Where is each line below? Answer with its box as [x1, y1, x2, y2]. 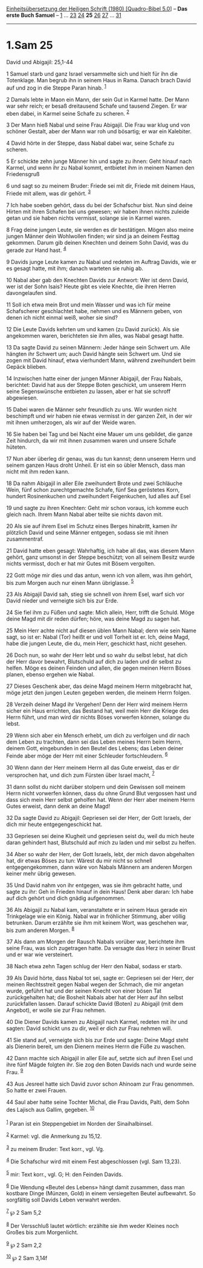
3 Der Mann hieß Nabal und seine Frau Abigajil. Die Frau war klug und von [6, 121, 190, 129]
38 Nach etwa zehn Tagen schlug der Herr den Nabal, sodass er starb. [6, 963, 182, 970]
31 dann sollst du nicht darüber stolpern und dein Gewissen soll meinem [6, 783, 185, 790]
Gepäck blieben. [6, 363, 47, 370]
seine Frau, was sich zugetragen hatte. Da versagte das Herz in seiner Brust [6, 945, 196, 952]
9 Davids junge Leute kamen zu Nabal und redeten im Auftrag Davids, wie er [6, 258, 197, 265]
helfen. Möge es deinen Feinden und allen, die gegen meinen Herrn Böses [6, 664, 192, 672]
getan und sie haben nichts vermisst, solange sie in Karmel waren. [6, 214, 172, 222]
